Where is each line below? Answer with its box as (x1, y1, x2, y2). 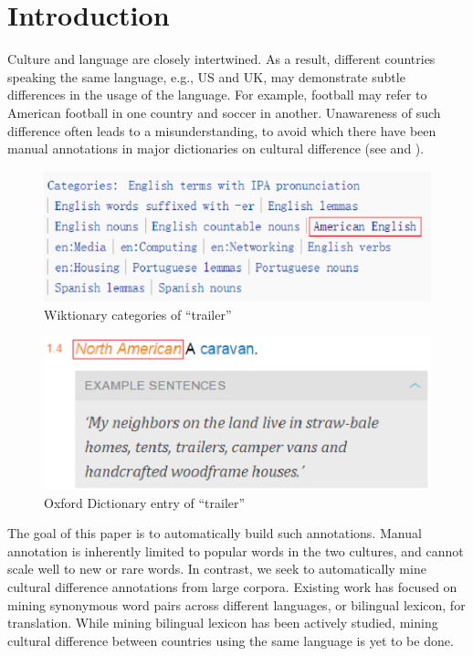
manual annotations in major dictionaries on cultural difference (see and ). (7, 139, 425, 158)
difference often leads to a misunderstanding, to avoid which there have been (7, 121, 436, 140)
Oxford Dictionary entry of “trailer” (44, 492, 246, 512)
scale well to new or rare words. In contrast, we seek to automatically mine (7, 559, 426, 578)
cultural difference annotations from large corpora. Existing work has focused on (7, 577, 457, 597)
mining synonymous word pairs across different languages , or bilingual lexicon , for (7, 595, 466, 614)
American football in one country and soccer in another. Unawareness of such (7, 102, 441, 122)
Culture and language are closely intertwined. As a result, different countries (7, 49, 436, 69)
